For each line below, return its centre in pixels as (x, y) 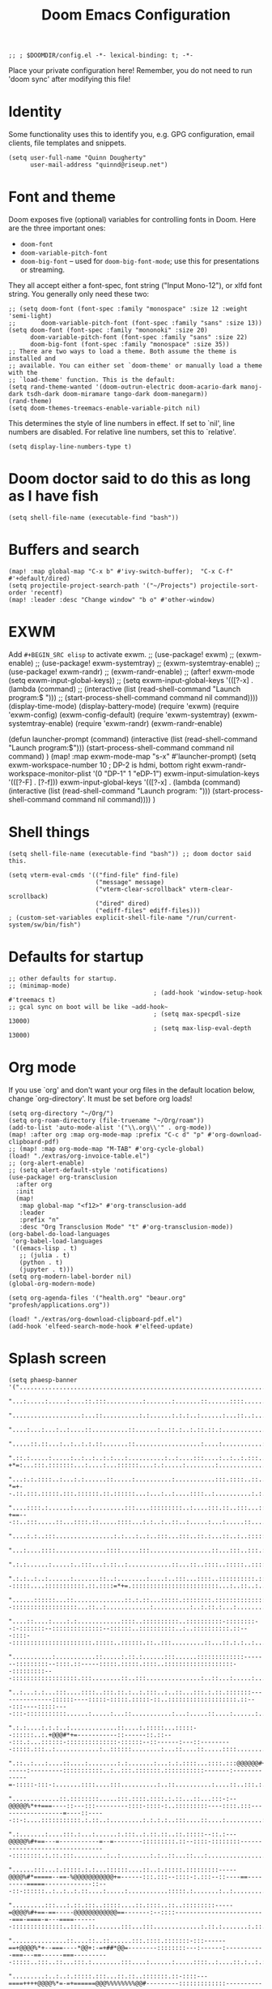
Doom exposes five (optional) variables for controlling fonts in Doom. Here (132, 220)
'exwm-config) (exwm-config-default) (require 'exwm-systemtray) (119, 715)
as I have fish (53, 496)
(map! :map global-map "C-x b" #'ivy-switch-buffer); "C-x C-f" (121, 571)
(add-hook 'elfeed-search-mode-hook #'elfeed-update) (101, 1326)
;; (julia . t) (45, 1255)
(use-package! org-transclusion (63, 1177)
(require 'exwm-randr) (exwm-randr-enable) (149, 723)
